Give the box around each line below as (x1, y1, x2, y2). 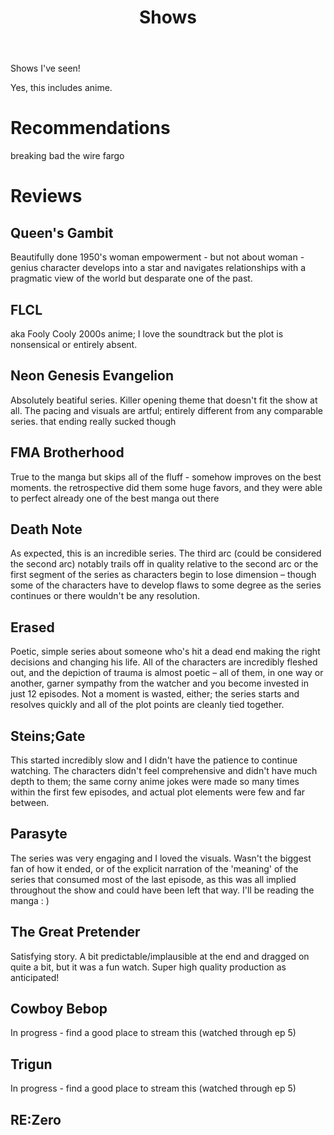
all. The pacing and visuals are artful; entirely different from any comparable (10, 404, 323, 416)
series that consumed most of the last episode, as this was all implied (10, 873, 297, 885)
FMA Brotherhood (10, 444, 125, 461)
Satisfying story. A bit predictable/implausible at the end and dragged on (10, 950, 310, 962)
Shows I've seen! (10, 62, 81, 75)
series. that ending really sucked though (10, 415, 177, 427)
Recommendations (10, 117, 171, 140)
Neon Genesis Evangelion (10, 367, 175, 385)
